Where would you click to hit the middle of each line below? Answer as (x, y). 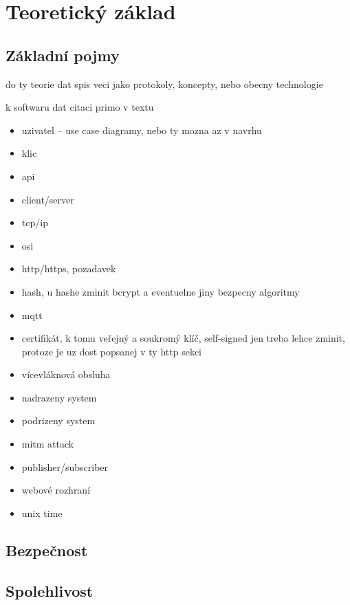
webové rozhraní (56, 490)
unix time (42, 513)
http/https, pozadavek (69, 268)
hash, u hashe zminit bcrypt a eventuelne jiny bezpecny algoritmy (161, 291)
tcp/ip (35, 222)
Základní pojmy (63, 55)
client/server (48, 199)
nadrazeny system (59, 397)
